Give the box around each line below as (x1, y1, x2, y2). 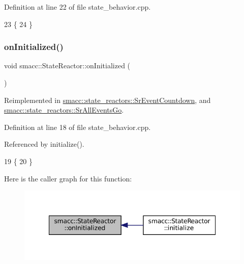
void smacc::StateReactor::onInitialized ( (4, 60, 131, 71)
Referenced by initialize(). (4, 139, 84, 149)
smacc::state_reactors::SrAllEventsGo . (4, 104, 124, 115)
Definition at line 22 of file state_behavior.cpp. (4, 2, 151, 12)
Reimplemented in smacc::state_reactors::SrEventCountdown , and (4, 94, 211, 105)
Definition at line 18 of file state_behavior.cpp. (4, 121, 151, 132)
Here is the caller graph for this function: (4, 173, 132, 183)
